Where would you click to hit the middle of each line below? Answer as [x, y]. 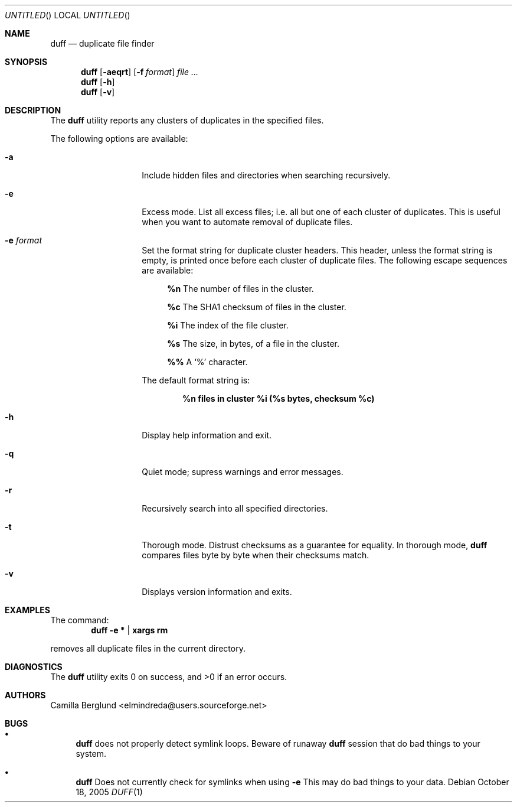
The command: [80, 620]
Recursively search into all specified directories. [235, 508]
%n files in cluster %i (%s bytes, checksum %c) [279, 398]
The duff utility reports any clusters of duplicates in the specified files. [187, 120]
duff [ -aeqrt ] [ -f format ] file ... [140, 72]
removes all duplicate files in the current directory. [148, 648]
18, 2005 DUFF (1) [109, 792]
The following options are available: [119, 139]
